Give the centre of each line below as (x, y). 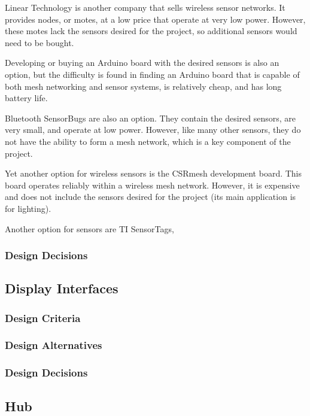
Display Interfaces (62, 288)
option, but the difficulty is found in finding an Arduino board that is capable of (152, 74)
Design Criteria (43, 318)
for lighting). (28, 208)
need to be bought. (39, 42)
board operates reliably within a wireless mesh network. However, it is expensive (152, 185)
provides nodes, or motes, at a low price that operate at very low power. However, (155, 19)
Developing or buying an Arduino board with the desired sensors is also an (142, 63)
